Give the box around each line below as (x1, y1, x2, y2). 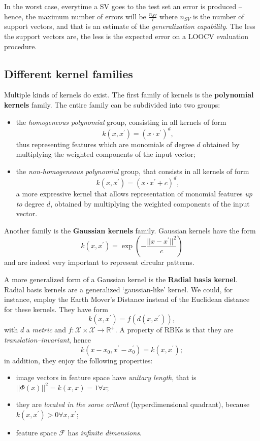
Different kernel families (4, 65, 133, 81)
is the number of (193, 11, 244, 21)
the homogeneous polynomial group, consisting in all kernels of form (16, 116, 226, 127)
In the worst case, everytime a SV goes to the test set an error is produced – (4, 1, 242, 11)
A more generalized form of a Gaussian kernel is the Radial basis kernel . (4, 274, 238, 284)
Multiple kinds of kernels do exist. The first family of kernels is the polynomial (4, 89, 254, 100)
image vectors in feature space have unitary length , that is (16, 372, 197, 383)
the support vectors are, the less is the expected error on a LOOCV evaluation (4, 31, 249, 42)
